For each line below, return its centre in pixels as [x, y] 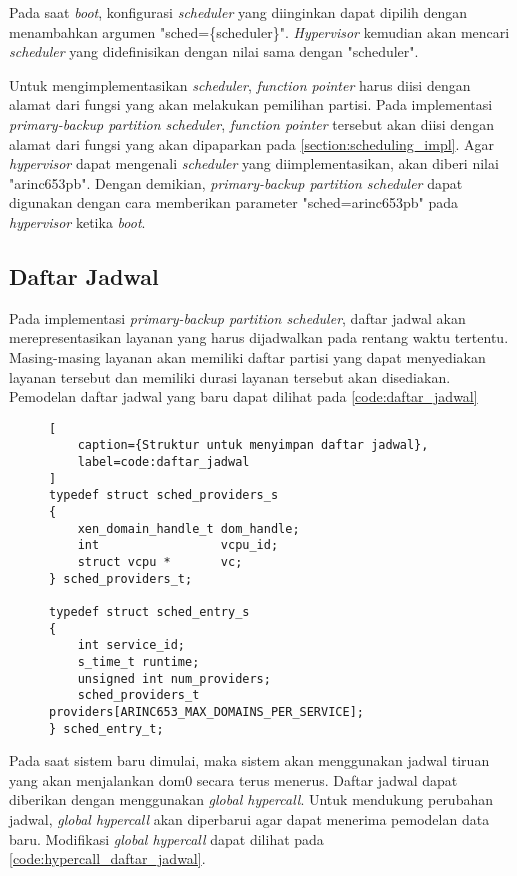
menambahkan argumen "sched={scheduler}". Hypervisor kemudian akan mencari [259, 31]
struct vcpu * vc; [160, 561]
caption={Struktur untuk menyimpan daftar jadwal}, [253, 445]
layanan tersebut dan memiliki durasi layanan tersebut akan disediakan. [230, 376]
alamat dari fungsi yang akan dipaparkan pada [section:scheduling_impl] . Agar [251, 143]
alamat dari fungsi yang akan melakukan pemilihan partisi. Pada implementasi [251, 104]
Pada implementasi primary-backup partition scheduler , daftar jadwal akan [237, 317]
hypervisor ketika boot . [77, 221]
